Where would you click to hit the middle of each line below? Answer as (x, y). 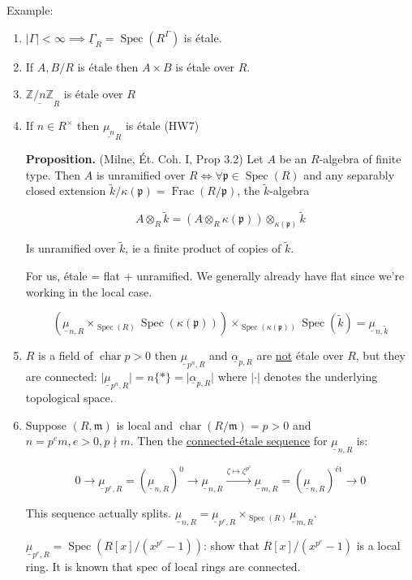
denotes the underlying (321, 377)
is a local (378, 545)
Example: (30, 10)
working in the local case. (89, 291)
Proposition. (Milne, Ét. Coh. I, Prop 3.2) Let (144, 159)
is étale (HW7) (162, 126)
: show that (231, 545)
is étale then (108, 66)
